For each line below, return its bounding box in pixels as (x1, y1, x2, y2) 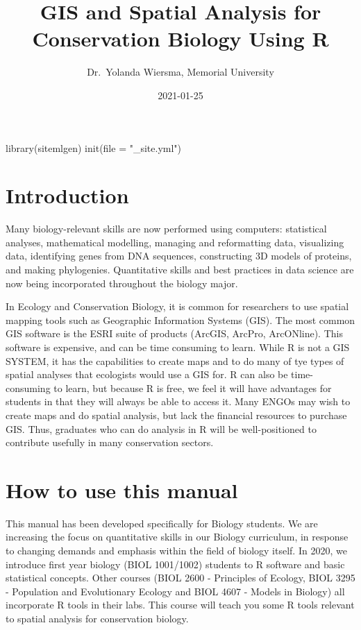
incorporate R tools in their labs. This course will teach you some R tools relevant (6, 597, 355, 612)
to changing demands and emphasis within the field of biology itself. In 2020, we (6, 543, 347, 558)
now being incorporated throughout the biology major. (6, 275, 238, 290)
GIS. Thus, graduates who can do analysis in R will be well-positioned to (6, 421, 317, 436)
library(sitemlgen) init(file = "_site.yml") (6, 140, 182, 155)
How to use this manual (6, 475, 238, 504)
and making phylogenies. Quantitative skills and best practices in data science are (6, 262, 354, 276)
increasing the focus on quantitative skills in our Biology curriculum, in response (6, 529, 349, 544)
